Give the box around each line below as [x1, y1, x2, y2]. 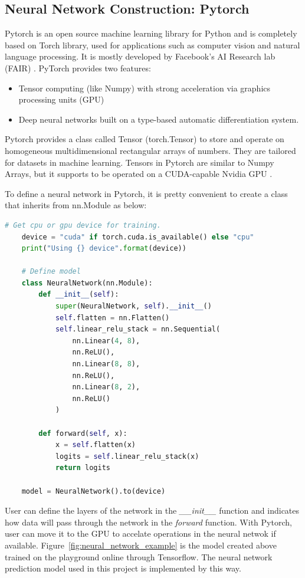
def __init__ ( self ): [38, 290, 119, 299]
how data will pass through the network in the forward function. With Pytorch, [5, 515, 292, 528]
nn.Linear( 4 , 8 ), [72, 336, 140, 345]
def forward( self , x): [38, 429, 127, 438]
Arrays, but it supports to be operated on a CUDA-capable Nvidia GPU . [5, 168, 273, 180]
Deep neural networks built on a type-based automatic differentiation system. [18, 113, 299, 125]
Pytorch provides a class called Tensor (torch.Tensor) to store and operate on [5, 133, 284, 145]
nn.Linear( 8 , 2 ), [72, 383, 140, 392]
